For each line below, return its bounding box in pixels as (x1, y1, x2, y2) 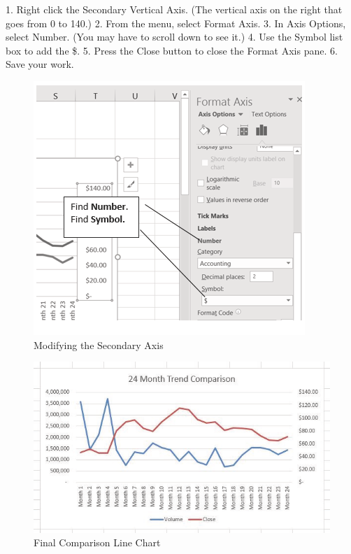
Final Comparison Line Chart (34, 535, 161, 550)
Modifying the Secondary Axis (34, 337, 164, 352)
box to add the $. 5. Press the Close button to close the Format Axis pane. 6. (6, 43, 338, 57)
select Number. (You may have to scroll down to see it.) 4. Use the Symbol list (6, 29, 343, 44)
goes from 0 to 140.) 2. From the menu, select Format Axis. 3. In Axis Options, (6, 15, 346, 30)
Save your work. (6, 57, 74, 71)
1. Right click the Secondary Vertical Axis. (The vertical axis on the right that (6, 2, 343, 16)
